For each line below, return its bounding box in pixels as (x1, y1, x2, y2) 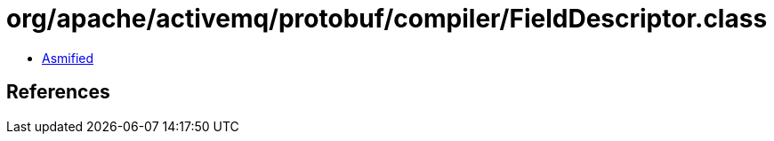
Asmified (42, 50, 94, 66)
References (6, 81, 110, 104)
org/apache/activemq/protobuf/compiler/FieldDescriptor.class (6, 4, 768, 34)
